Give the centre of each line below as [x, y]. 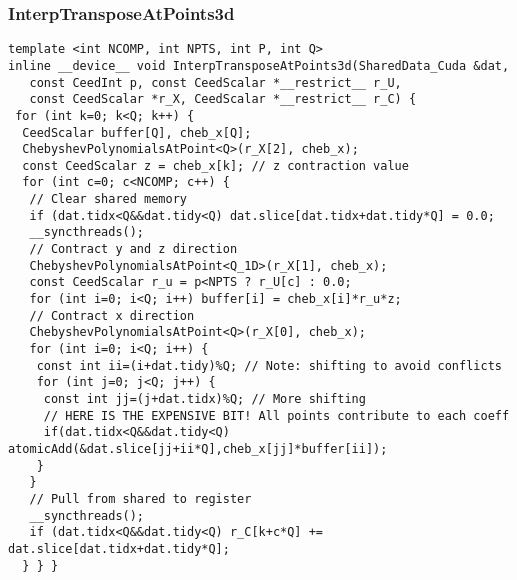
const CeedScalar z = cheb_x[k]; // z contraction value [215, 165]
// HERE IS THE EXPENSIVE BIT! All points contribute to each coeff [276, 415]
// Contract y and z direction [133, 249]
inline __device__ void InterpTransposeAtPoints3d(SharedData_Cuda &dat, [259, 65]
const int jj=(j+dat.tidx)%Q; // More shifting [204, 399]
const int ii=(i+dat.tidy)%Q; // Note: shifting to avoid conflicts [269, 365]
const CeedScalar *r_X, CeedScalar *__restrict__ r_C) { [223, 99]
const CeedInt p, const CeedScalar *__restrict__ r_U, [215, 82]
